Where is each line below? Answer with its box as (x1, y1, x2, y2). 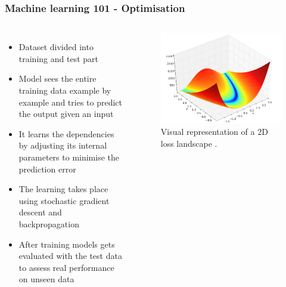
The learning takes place (18, 183, 108, 195)
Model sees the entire (18, 72, 97, 85)
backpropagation (18, 217, 79, 230)
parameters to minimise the (18, 150, 120, 163)
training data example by (18, 84, 111, 96)
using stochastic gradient (18, 194, 110, 206)
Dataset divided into (18, 41, 94, 53)
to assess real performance (18, 261, 114, 273)
